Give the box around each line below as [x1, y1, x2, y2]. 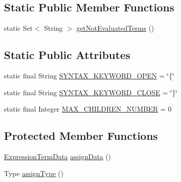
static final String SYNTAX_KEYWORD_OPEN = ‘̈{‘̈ [4, 70, 175, 80]
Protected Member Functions [4, 128, 158, 143]
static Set [4, 23, 33, 33]
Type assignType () [4, 168, 63, 178]
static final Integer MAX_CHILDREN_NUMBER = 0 [4, 104, 172, 114]
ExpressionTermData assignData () [4, 151, 111, 161]
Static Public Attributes [4, 47, 130, 62]
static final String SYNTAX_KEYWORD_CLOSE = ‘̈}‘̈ [4, 87, 178, 97]
